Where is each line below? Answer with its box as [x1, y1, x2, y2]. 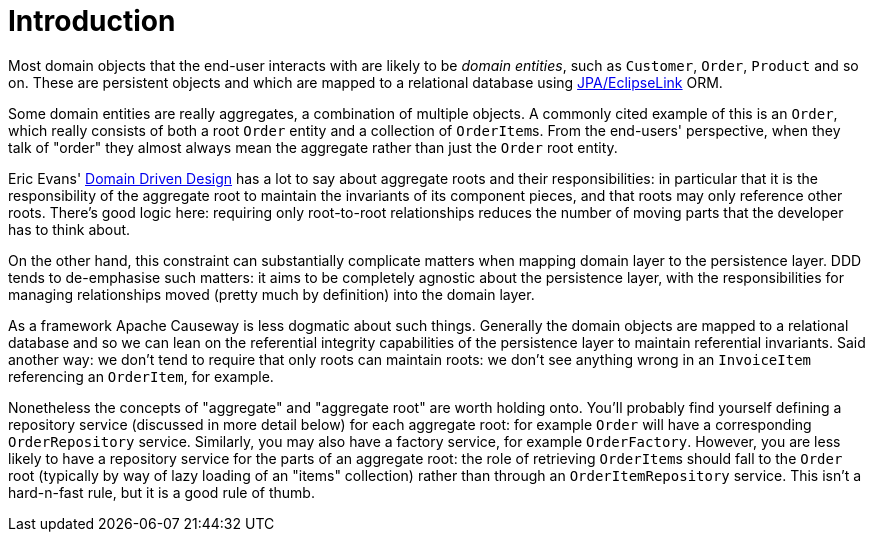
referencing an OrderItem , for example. [8, 367, 274, 385]
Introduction [8, 4, 176, 38]
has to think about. [8, 220, 131, 238]
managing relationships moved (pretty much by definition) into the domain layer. [8, 285, 535, 303]
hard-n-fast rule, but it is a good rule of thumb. [8, 483, 315, 501]
